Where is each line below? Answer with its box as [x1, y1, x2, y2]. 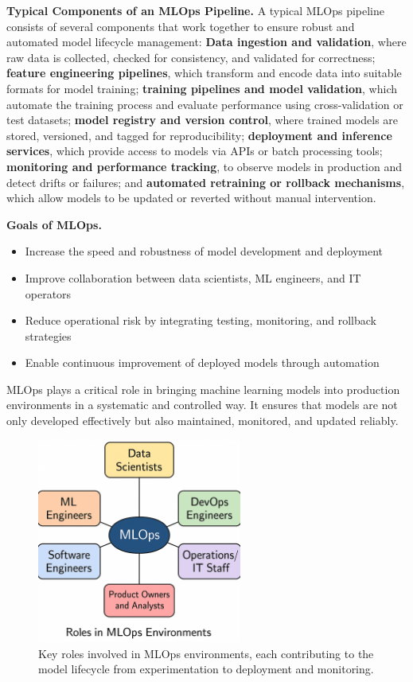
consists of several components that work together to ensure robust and [6, 18, 355, 34]
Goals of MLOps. [6, 216, 102, 232]
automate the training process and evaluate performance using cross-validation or [6, 95, 403, 112]
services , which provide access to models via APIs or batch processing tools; [6, 142, 383, 159]
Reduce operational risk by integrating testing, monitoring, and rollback [25, 312, 377, 329]
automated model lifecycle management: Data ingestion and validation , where [6, 33, 407, 50]
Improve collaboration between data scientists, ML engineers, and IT [25, 269, 361, 286]
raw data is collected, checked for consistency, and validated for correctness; [6, 49, 376, 65]
